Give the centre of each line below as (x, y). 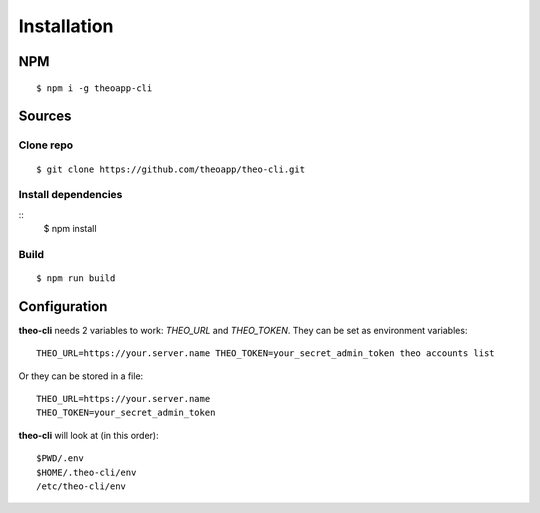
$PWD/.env (60, 458)
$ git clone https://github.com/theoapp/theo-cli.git (170, 169)
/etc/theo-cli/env (81, 486)
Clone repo (46, 145)
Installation (66, 26)
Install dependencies (70, 195)
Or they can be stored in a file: (81, 376)
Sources (45, 116)
